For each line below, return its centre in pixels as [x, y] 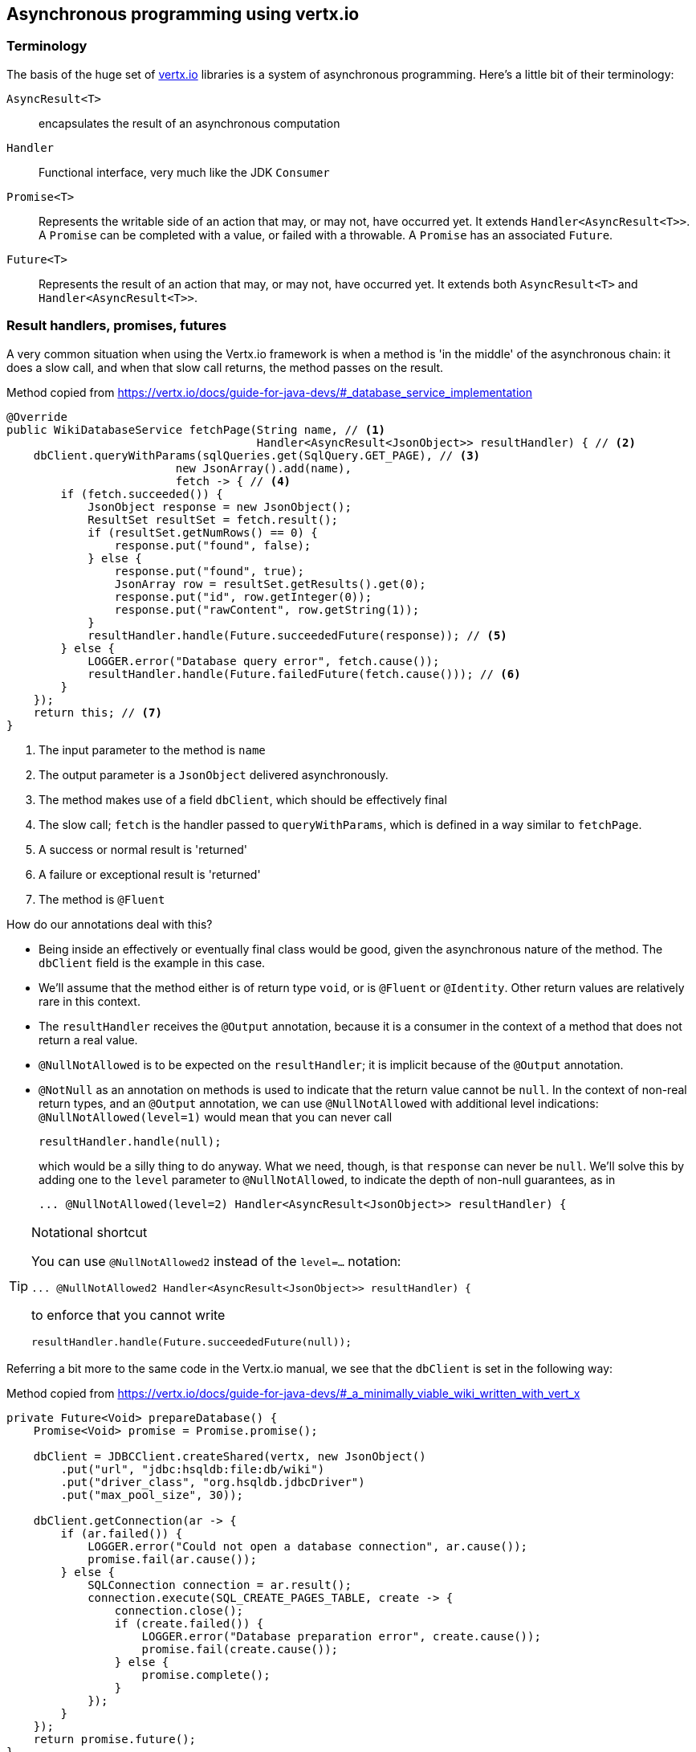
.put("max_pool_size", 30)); [152, 1495]
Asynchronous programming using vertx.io [183, 14]
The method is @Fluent [102, 899]
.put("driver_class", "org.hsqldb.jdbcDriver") [213, 1482]
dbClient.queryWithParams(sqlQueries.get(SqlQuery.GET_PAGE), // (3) [257, 455]
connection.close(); [179, 1610]
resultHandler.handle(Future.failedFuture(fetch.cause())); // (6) [304, 674]
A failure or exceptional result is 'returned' [150, 874]
